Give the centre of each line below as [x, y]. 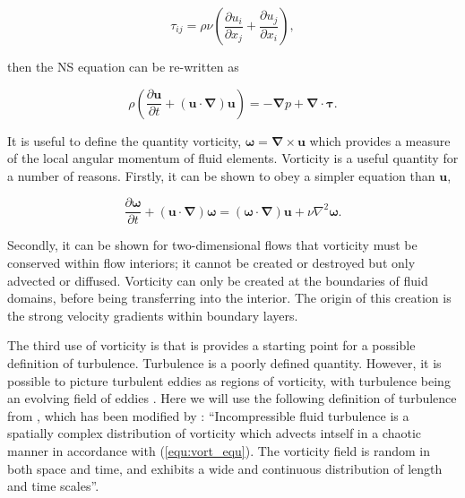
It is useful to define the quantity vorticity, [125, 140]
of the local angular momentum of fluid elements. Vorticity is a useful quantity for [233, 158]
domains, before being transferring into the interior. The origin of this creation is [229, 298]
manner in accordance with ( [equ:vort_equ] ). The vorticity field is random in [219, 450]
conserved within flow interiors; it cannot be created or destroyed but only [211, 263]
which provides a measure [380, 140]
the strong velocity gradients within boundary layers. [153, 315]
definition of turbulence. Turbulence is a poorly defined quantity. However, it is [224, 363]
